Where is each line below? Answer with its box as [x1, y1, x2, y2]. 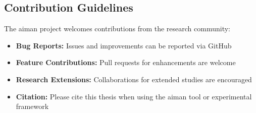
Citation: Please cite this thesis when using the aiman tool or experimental [16, 91, 252, 101]
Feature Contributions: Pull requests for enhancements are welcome [16, 57, 236, 68]
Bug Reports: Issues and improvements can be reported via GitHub [16, 40, 232, 50]
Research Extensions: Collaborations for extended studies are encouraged [16, 74, 252, 84]
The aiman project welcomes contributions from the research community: [4, 23, 230, 34]
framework [16, 101, 49, 111]
